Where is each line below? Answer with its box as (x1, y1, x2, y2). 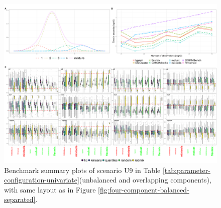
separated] (4, 194, 36, 204)
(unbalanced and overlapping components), (79, 174, 211, 185)
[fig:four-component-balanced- (98, 184, 189, 194)
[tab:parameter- (162, 164, 210, 175)
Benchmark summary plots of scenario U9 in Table (4, 164, 161, 175)
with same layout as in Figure (4, 184, 96, 194)
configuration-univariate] (4, 174, 79, 185)
